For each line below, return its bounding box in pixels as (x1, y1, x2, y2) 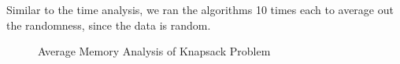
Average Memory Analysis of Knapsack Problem (38, 43, 271, 59)
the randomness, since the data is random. (6, 16, 211, 33)
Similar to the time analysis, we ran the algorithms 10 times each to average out (6, 2, 394, 17)
